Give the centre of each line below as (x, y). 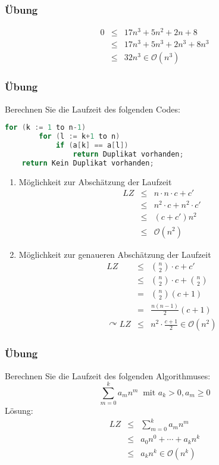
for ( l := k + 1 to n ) (79, 137)
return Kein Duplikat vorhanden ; (88, 163)
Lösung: (19, 411)
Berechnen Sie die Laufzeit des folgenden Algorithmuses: (108, 375)
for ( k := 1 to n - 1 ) (46, 128)
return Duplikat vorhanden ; (128, 154)
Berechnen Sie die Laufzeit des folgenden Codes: (93, 109)
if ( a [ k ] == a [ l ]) (92, 146)
